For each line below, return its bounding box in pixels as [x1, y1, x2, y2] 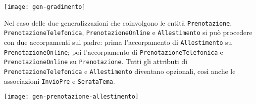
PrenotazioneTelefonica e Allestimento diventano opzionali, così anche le [4, 66, 236, 76]
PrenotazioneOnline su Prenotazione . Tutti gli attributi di [4, 56, 188, 67]
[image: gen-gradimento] [4, 3, 86, 10]
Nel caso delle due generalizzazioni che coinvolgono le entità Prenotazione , [4, 17, 232, 28]
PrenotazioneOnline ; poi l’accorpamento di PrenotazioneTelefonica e [4, 46, 223, 57]
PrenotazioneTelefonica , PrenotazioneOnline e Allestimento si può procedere [4, 27, 253, 37]
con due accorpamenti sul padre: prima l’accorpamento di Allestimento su [4, 36, 232, 47]
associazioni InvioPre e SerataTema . [4, 75, 115, 86]
